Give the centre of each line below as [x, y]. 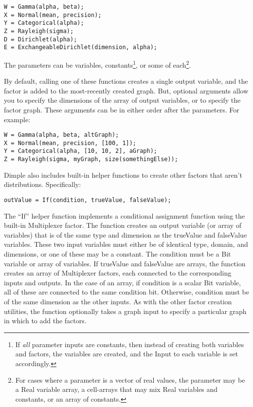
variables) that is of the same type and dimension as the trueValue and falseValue [126, 234]
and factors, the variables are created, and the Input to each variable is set [127, 354]
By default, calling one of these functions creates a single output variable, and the [126, 81]
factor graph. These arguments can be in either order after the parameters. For [122, 109]
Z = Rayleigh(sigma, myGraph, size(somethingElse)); [91, 159]
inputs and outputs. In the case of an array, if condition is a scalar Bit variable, [122, 282]
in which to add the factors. [45, 321]
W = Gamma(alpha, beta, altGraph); [62, 135]
